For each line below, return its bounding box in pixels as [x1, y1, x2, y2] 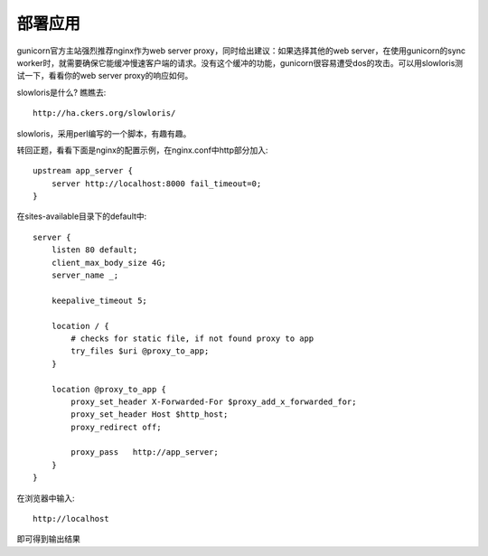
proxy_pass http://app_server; [70, 448, 219, 457]
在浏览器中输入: [16, 493, 76, 504]
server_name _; [51, 270, 119, 280]
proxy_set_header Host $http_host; [70, 410, 229, 419]
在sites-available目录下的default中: [16, 211, 147, 221]
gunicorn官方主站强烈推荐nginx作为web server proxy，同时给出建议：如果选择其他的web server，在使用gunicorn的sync [16, 45, 466, 56]
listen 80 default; [51, 245, 138, 255]
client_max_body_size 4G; [51, 258, 167, 268]
